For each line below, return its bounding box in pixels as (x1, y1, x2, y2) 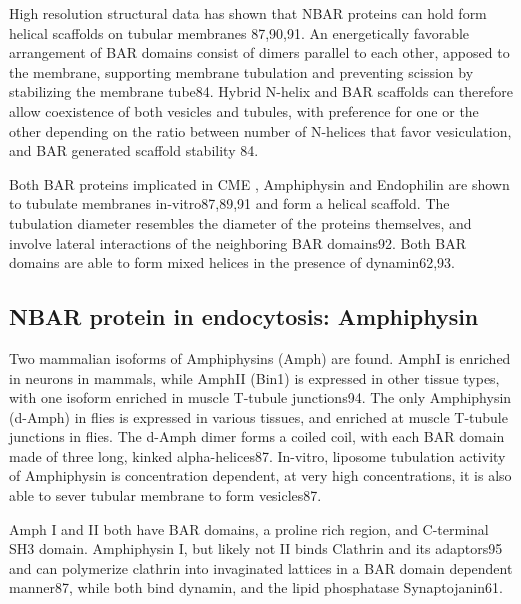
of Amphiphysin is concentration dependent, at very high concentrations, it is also (9, 465, 512, 486)
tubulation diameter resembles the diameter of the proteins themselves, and (9, 212, 472, 233)
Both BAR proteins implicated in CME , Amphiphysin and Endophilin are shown (9, 173, 510, 194)
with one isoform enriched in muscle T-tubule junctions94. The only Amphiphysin (9, 387, 512, 408)
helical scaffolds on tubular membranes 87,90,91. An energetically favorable (9, 22, 470, 43)
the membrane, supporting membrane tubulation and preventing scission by (9, 61, 474, 82)
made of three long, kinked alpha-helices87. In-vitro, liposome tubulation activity (9, 445, 506, 466)
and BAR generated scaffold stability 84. (9, 140, 259, 161)
